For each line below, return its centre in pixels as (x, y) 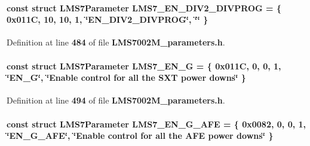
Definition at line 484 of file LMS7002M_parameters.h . (116, 42)
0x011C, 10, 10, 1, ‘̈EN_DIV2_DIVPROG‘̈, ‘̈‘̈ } (108, 19)
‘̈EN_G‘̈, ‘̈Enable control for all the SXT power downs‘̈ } (126, 77)
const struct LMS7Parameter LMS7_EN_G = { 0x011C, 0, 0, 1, (144, 66)
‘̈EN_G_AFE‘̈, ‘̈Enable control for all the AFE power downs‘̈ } (140, 136)
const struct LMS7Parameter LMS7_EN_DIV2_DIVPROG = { (144, 7)
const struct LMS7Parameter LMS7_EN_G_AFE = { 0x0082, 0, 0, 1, (156, 124)
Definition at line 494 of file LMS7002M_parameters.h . (116, 100)
